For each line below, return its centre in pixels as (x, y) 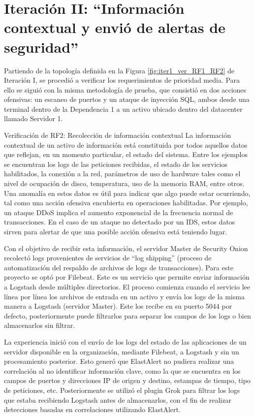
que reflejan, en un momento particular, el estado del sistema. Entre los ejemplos (126, 154)
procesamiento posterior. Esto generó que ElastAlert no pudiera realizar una (119, 361)
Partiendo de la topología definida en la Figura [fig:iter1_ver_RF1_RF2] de (119, 70)
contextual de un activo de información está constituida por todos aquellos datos (126, 144)
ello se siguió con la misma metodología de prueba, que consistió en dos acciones (125, 89)
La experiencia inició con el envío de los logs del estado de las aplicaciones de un (125, 341)
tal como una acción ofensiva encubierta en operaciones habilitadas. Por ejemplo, (126, 203)
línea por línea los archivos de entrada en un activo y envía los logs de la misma (124, 296)
